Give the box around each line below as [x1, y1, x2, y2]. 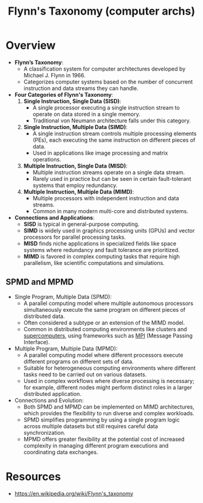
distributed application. [23, 390, 81, 397]
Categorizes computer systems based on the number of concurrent [23, 78, 193, 85]
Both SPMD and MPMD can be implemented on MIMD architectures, [23, 403, 195, 410]
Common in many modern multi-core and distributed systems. [32, 207, 189, 214]
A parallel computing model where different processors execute [23, 351, 184, 359]
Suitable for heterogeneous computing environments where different [23, 364, 196, 371]
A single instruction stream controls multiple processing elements [32, 130, 197, 137]
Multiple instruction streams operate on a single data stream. [32, 169, 185, 176]
